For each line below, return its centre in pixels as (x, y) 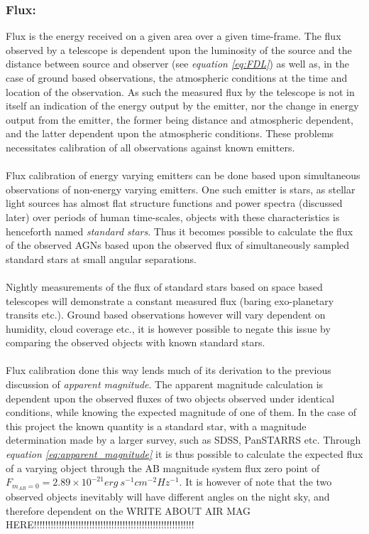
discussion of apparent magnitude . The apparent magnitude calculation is (165, 384)
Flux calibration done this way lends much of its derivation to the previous (169, 370)
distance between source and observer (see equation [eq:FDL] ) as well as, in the (178, 64)
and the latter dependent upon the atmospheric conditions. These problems (170, 133)
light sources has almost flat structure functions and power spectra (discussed (174, 203)
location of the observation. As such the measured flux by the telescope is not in (180, 91)
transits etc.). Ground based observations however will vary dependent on (166, 315)
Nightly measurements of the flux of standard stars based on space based (164, 286)
